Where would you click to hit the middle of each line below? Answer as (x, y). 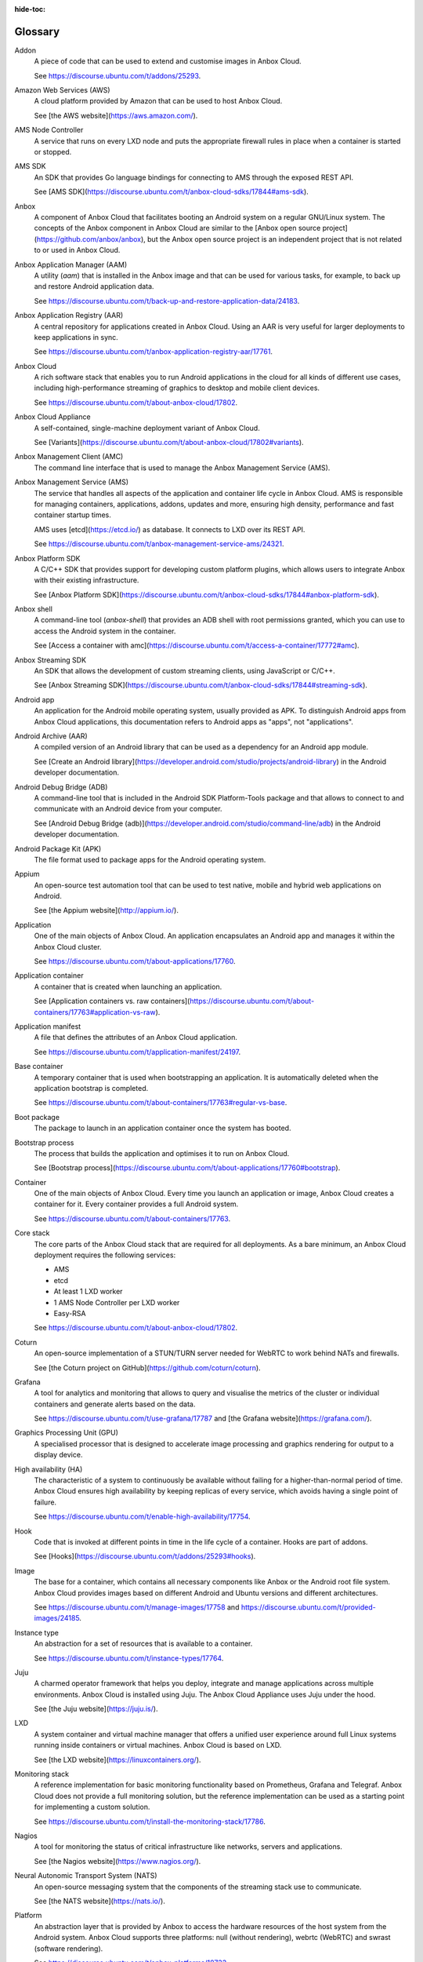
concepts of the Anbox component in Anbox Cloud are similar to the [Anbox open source (177, 228)
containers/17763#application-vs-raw (95, 1012)
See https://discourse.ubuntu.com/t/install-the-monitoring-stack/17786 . (150, 1822)
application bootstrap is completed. (91, 1088)
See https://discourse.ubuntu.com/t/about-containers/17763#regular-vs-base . (161, 1103)
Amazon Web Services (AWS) (62, 90)
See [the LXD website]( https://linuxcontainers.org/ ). (117, 1760)
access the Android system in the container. (105, 631)
